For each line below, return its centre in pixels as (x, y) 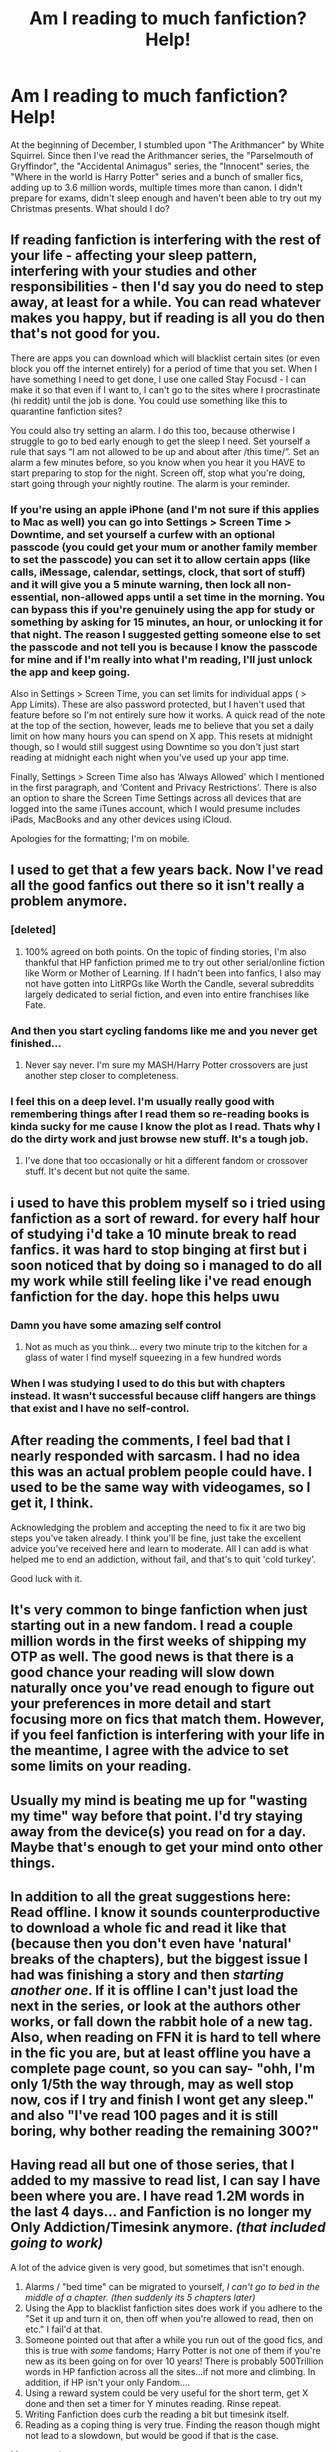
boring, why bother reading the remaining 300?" (165, 2130)
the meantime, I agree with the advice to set (149, 1750)
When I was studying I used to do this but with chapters (148, 1383)
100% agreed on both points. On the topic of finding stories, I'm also (165, 951)
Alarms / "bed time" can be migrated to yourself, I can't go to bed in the (172, 2286)
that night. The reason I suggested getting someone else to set (166, 634)
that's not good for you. (85, 333)
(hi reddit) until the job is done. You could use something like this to (149, 400)
